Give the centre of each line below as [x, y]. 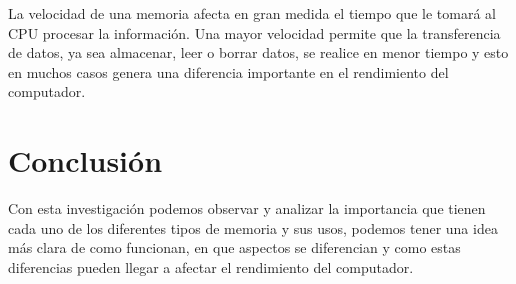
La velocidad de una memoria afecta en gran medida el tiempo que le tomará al [252, 13]
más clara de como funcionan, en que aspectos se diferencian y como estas [234, 247]
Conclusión [85, 160]
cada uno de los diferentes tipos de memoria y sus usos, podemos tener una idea [253, 227]
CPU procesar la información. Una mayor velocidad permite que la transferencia [254, 32]
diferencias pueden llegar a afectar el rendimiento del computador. [211, 266]
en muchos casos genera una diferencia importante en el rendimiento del [228, 71]
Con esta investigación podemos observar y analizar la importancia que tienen [247, 208]
